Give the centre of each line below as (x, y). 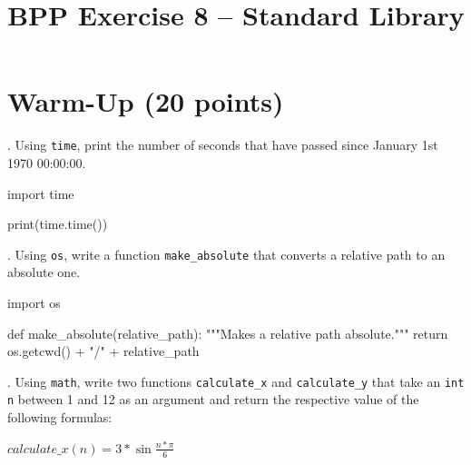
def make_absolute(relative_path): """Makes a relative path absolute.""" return (228, 333)
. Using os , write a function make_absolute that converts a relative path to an (226, 254)
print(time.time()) (58, 224)
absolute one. (44, 272)
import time (41, 193)
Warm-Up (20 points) (146, 101)
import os (34, 302)
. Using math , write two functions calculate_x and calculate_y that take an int (236, 381)
